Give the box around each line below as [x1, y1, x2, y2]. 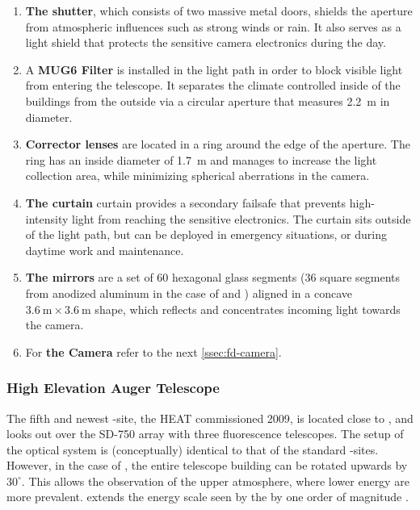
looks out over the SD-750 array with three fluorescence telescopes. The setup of [6, 425, 404, 442]
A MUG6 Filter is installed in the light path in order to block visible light [25, 61, 403, 77]
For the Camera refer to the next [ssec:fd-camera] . [25, 343, 282, 360]
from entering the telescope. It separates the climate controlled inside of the [25, 77, 401, 94]
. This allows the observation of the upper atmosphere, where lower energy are [21, 472, 409, 489]
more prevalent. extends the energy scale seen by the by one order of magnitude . [6, 488, 409, 505]
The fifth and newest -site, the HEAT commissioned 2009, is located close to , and [6, 409, 414, 426]
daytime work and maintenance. [25, 241, 184, 258]
